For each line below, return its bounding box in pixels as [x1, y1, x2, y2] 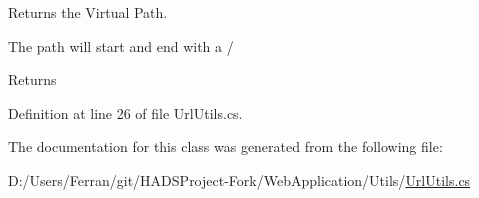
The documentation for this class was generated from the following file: [8, 136, 443, 157]
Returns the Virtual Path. [8, 2, 168, 22]
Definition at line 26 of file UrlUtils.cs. [8, 102, 243, 123]
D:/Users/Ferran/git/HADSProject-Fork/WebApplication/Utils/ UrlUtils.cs [8, 169, 471, 190]
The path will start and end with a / [8, 35, 234, 56]
